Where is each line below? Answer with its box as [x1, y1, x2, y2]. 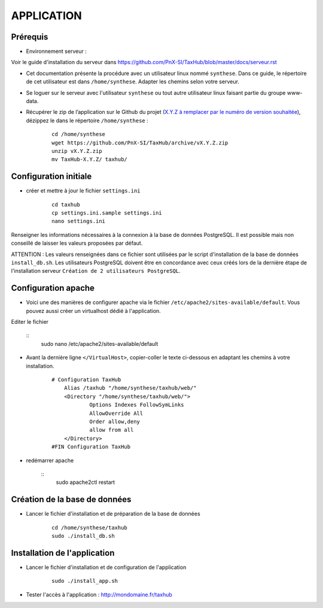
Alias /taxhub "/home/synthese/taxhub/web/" [63, 384, 197, 392]
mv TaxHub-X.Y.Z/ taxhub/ [51, 156, 128, 163]
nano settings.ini [51, 218, 106, 225]
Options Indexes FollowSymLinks [89, 402, 185, 408]
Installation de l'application [11, 547, 115, 558]
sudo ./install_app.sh [51, 577, 118, 585]
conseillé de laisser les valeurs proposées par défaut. [11, 240, 143, 247]
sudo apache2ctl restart [56, 478, 115, 486]
